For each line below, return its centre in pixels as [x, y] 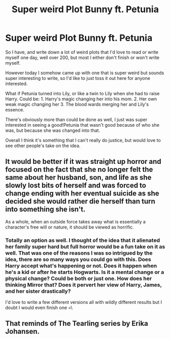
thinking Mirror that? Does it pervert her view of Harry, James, [83, 285]
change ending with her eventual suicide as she [82, 194]
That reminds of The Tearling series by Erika [77, 323]
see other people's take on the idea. [43, 146]
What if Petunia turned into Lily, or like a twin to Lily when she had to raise [82, 93]
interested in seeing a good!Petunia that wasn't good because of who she [82, 125]
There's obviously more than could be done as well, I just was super [76, 119]
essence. [15, 109]
